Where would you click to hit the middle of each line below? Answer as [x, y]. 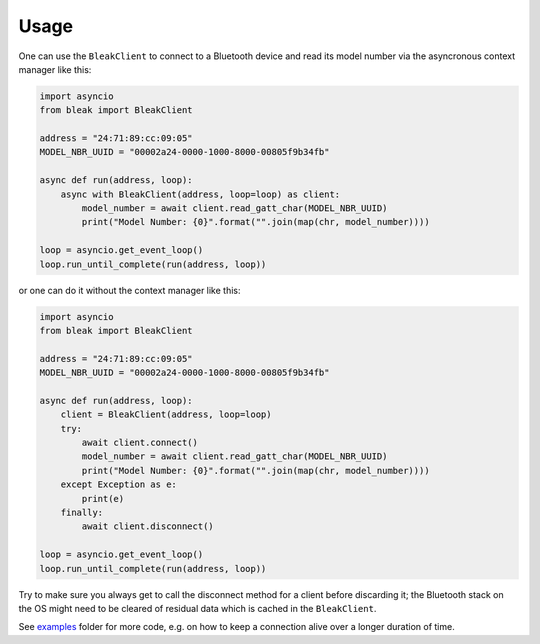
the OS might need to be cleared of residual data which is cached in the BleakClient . [197, 608]
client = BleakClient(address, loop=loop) [166, 414]
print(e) [103, 498]
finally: [82, 513]
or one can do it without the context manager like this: [129, 290]
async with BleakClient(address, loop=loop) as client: [200, 194]
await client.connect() [140, 443]
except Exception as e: [118, 484]
